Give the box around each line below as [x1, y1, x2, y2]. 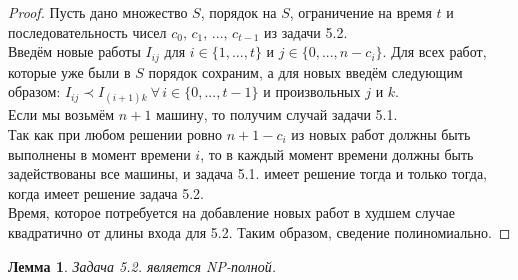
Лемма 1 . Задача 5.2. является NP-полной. [8, 255, 276, 276]
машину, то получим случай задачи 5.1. [156, 104, 398, 125]
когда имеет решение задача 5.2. [8, 182, 204, 203]
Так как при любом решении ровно [8, 124, 223, 145]
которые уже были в [8, 61, 131, 82]
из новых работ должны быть [291, 124, 471, 145]
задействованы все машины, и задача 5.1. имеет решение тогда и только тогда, [8, 163, 487, 184]
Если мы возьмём [8, 104, 115, 125]
